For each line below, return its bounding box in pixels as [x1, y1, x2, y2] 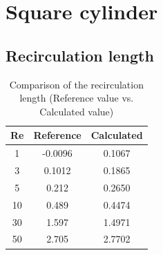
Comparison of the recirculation [9, 77, 144, 91]
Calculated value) [39, 104, 114, 118]
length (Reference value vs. [19, 91, 134, 105]
